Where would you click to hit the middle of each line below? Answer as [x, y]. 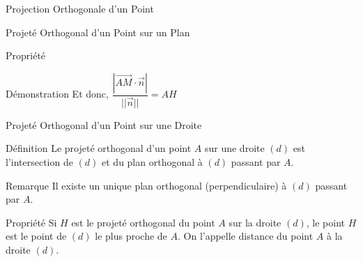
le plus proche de [131, 236]
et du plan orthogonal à [152, 162]
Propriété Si [31, 222]
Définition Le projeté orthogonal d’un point [99, 148]
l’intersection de [39, 162]
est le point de [36, 236]
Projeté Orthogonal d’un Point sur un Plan [98, 32]
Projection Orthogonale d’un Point [80, 8]
